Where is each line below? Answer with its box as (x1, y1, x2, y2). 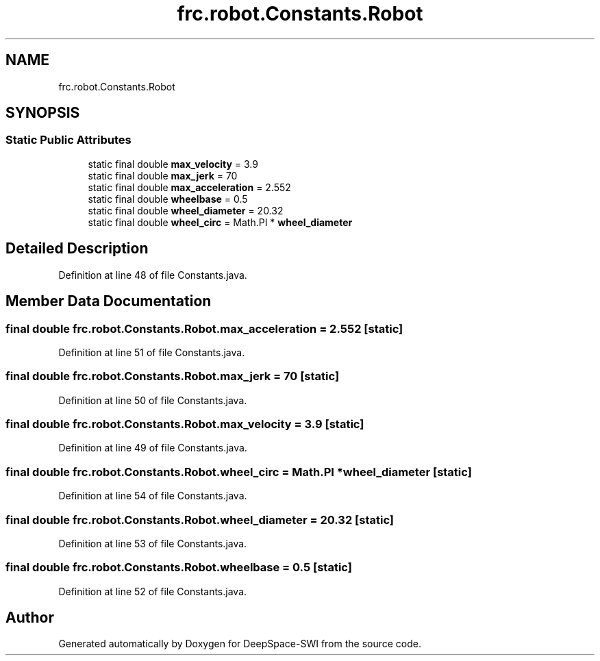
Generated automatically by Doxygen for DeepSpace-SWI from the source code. (58, 638, 422, 650)
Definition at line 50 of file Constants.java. (58, 394, 247, 406)
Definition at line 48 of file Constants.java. (58, 269, 247, 281)
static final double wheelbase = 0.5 (88, 192, 248, 205)
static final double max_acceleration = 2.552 (88, 181, 291, 193)
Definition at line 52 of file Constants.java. (58, 585, 247, 597)
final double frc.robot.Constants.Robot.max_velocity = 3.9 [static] (5, 417, 364, 431)
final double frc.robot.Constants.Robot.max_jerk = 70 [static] (5, 369, 340, 384)
